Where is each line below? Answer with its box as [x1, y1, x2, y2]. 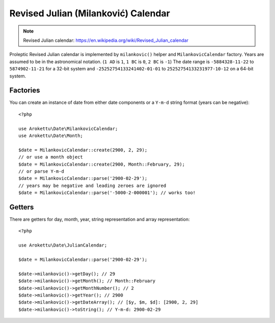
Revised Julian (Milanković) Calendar [9, 8, 170, 19]
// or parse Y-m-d [18, 168, 65, 174]
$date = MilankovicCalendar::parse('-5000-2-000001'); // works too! [18, 190, 196, 196]
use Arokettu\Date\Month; [18, 132, 84, 139]
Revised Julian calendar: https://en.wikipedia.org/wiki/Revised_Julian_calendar [23, 37, 188, 43]
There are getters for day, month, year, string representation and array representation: [9, 217, 190, 222]
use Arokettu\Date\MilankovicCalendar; [18, 125, 118, 131]
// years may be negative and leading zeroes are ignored [18, 182, 167, 189]
